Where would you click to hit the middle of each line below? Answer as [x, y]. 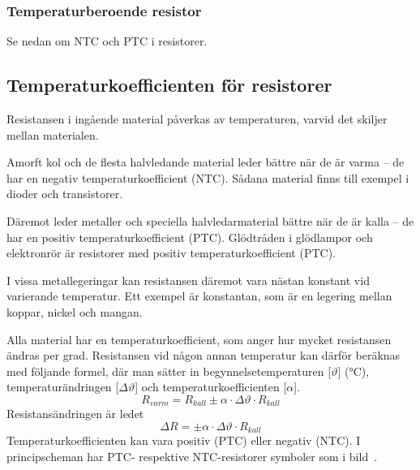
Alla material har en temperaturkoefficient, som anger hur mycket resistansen [199, 339]
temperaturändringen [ [63, 387]
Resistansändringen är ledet [75, 414]
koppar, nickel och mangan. [75, 311]
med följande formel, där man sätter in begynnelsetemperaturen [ [169, 371]
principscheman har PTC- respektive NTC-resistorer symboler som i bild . [192, 457]
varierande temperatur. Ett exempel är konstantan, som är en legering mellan [199, 296]
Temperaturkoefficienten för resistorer [169, 85]
